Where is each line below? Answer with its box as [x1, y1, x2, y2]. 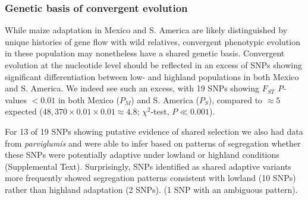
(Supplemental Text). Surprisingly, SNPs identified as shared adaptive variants [5, 160, 291, 172]
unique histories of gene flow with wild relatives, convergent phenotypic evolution [5, 35, 300, 47]
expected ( [5, 105, 43, 118]
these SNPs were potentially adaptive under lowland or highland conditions [5, 148, 279, 161]
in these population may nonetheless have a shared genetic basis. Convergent [5, 47, 285, 59]
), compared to [208, 93, 263, 106]
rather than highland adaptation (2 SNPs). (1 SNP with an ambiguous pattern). [5, 183, 298, 195]
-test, [150, 105, 169, 118]
